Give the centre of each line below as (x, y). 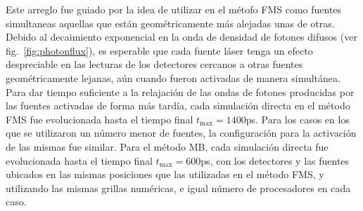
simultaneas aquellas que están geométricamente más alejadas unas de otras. (170, 23)
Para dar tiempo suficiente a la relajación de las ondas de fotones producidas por (180, 91)
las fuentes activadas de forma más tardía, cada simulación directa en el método (178, 105)
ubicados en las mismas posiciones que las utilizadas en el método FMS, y (165, 174)
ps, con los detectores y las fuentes (275, 160)
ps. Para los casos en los (298, 119)
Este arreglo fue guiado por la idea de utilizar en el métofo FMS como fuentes (174, 9)
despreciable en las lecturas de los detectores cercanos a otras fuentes (154, 64)
